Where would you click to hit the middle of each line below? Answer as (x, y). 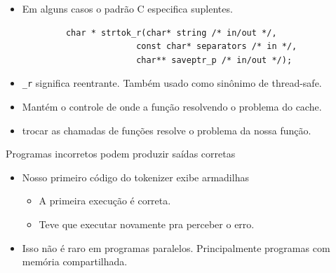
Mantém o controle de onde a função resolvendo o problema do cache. (172, 107)
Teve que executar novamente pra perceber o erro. (147, 224)
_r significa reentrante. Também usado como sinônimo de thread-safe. (172, 83)
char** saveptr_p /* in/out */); (214, 60)
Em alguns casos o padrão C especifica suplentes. (127, 8)
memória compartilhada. (75, 261)
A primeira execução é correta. (105, 201)
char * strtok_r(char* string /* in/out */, (171, 33)
